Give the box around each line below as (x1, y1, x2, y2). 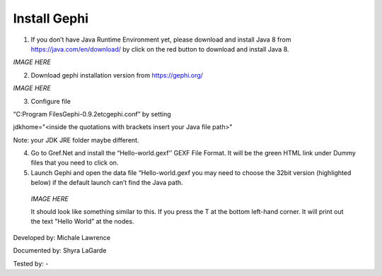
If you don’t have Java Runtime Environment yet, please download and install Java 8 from (30, 35, 291, 44)
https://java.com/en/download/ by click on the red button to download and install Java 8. (30, 44, 289, 53)
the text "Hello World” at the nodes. (30, 217, 134, 226)
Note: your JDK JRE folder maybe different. (13, 136, 139, 144)
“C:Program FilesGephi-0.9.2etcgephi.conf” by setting (13, 109, 171, 118)
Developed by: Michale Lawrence (13, 233, 111, 241)
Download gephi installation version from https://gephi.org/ (30, 71, 203, 79)
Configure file (30, 97, 71, 105)
